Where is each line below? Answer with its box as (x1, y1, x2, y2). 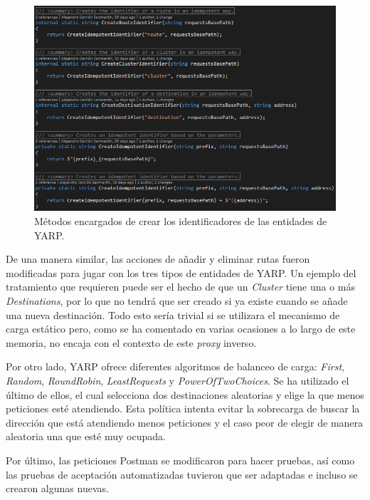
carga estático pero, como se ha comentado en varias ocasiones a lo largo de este (6, 321, 356, 336)
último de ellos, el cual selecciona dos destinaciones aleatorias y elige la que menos (6, 387, 364, 402)
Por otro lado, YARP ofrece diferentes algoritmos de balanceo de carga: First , (6, 359, 344, 374)
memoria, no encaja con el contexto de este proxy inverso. (6, 335, 257, 350)
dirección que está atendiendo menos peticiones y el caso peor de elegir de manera (6, 415, 364, 429)
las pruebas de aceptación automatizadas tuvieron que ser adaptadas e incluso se (6, 467, 358, 481)
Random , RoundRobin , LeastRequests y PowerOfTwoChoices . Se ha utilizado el (6, 373, 349, 387)
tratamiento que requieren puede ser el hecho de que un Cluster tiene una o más (6, 279, 355, 294)
